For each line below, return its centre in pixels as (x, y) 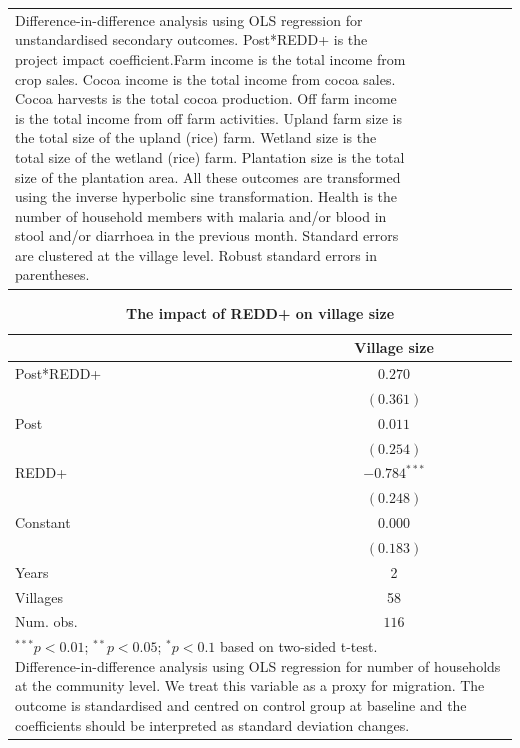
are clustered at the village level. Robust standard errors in (196, 254)
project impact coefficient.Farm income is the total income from (210, 58)
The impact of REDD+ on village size (260, 312)
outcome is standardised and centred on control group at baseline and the (241, 705)
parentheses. (52, 274)
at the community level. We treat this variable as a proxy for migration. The (250, 685)
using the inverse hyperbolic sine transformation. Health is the (206, 196)
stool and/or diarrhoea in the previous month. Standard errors (207, 235)
